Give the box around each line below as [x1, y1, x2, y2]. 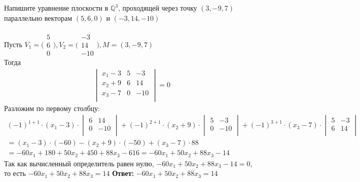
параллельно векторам [4, 12, 73, 23]
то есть [4, 168, 26, 178]
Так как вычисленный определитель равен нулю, [4, 158, 154, 168]
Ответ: [112, 168, 134, 178]
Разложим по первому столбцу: [4, 102, 100, 113]
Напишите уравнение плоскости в [4, 3, 109, 13]
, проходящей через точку [118, 3, 197, 13]
